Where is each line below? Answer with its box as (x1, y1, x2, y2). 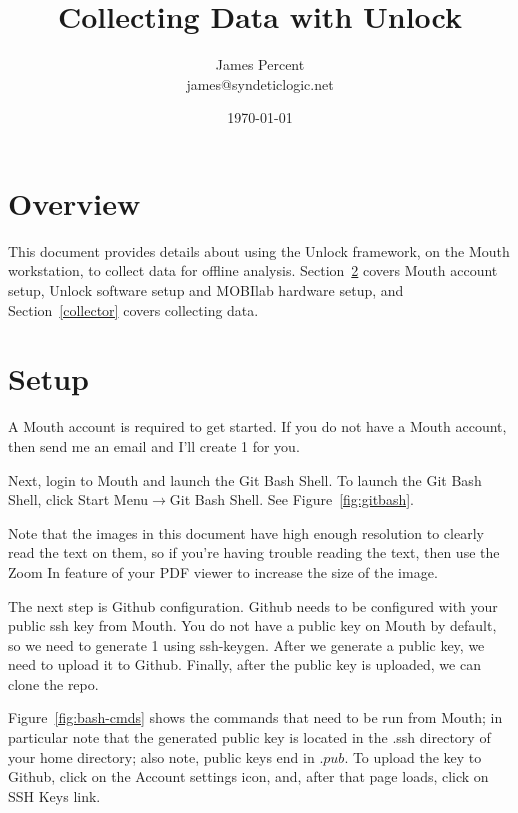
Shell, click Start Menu (8, 489, 149, 510)
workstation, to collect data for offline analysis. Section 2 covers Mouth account (8, 260, 498, 281)
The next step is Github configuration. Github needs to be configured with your (8, 595, 498, 616)
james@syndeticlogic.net (186, 73, 334, 94)
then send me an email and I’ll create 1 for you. (8, 435, 300, 456)
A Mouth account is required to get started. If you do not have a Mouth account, (8, 416, 507, 437)
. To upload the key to (344, 746, 482, 767)
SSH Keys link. (8, 785, 101, 806)
